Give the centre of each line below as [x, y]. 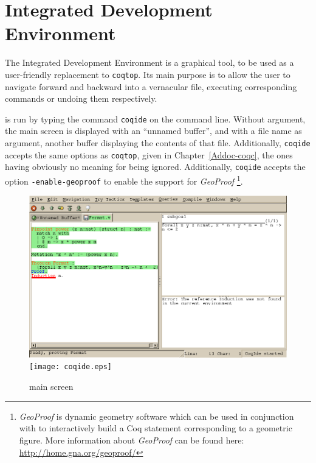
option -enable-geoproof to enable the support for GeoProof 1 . [124, 180]
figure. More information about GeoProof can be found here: [132, 440]
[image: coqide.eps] [71, 367]
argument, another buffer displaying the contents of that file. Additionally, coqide [158, 143]
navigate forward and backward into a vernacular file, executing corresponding [151, 86]
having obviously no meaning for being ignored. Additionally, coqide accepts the [155, 167]
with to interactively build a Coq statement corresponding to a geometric [156, 428]
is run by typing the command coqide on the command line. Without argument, [155, 118]
